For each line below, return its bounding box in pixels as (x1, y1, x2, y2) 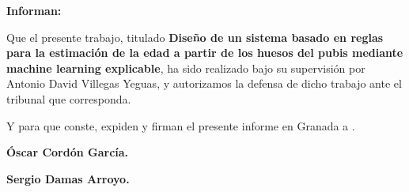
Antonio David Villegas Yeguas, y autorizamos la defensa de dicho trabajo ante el (6, 75, 402, 92)
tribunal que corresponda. (6, 90, 131, 107)
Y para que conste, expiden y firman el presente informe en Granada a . (6, 117, 355, 134)
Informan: (6, 2, 62, 18)
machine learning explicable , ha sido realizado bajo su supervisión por (6, 59, 365, 76)
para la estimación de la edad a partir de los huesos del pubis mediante (6, 44, 403, 61)
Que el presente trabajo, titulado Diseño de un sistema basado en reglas (6, 28, 384, 45)
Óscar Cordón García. (6, 144, 129, 160)
